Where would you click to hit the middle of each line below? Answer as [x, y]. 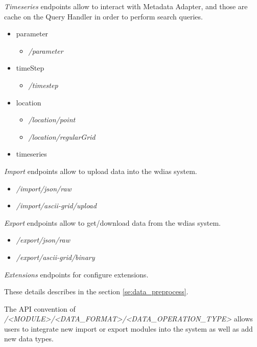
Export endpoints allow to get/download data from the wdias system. [112, 222]
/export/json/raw [43, 240]
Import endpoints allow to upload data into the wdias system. [101, 171]
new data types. [29, 339]
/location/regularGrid [62, 136]
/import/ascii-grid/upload [56, 205]
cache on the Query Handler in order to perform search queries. [103, 16]
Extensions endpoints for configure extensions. [76, 274]
